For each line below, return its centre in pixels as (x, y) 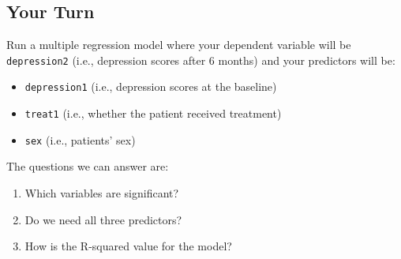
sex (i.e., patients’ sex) (80, 139)
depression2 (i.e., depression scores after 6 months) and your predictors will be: (201, 60)
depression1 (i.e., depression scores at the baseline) (151, 86)
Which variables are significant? (102, 193)
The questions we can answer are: (88, 166)
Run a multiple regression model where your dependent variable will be (179, 45)
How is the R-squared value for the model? (128, 246)
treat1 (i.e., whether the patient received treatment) (153, 113)
